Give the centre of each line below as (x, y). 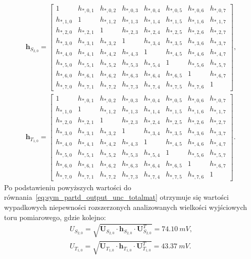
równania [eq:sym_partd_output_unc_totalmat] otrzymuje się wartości (116, 197)
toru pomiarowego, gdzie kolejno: (55, 217)
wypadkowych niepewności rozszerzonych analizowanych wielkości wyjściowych (125, 207)
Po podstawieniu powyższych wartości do (68, 187)
